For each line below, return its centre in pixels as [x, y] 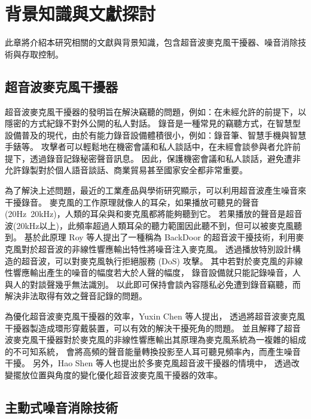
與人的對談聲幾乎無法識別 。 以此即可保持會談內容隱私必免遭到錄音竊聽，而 [153, 284]
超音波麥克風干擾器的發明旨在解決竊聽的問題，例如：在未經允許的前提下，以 [155, 111]
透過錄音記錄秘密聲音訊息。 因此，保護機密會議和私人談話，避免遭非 [165, 158]
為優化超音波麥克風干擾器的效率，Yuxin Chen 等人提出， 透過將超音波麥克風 [155, 316]
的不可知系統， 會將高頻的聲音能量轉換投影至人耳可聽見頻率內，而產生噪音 [153, 351]
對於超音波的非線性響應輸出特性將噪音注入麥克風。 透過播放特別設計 [157, 249]
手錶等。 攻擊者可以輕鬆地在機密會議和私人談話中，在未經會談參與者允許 [149, 147]
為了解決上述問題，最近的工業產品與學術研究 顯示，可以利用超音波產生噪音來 [155, 190]
